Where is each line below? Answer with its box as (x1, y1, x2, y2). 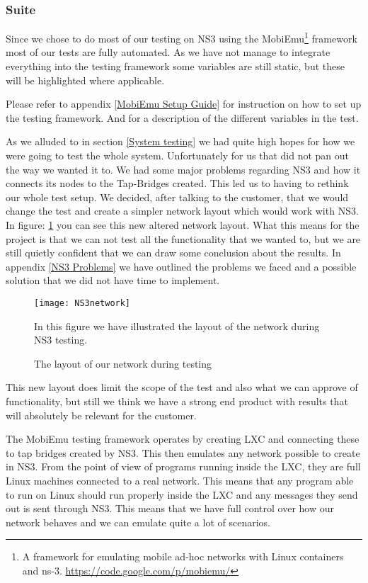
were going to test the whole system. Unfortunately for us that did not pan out (6, 148, 349, 163)
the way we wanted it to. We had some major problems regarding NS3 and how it (6, 162, 361, 176)
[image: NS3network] (34, 298, 131, 308)
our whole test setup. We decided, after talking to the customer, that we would (6, 189, 349, 204)
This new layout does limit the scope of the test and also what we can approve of (6, 380, 358, 395)
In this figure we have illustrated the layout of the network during (34, 318, 320, 333)
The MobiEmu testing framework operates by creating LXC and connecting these (6, 431, 360, 446)
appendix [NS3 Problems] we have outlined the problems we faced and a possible (6, 259, 357, 273)
